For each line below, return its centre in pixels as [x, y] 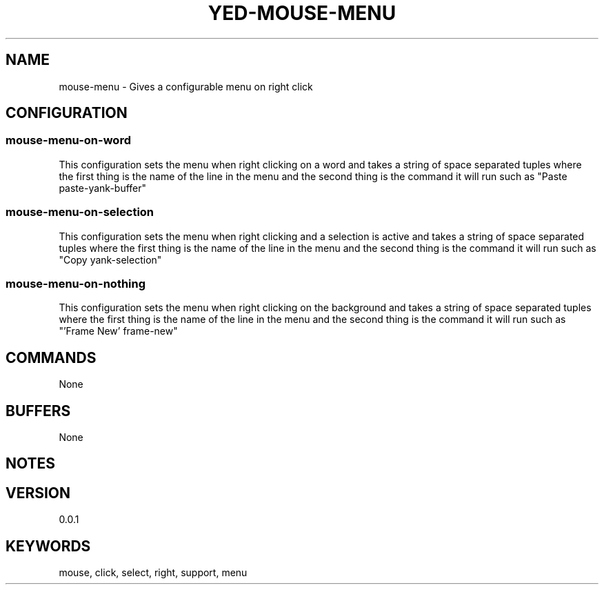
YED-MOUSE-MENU [302, 13]
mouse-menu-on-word [68, 140]
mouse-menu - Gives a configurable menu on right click [186, 86]
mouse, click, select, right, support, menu [153, 573]
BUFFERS [38, 411]
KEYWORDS [48, 546]
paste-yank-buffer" [103, 188]
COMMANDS [51, 357]
